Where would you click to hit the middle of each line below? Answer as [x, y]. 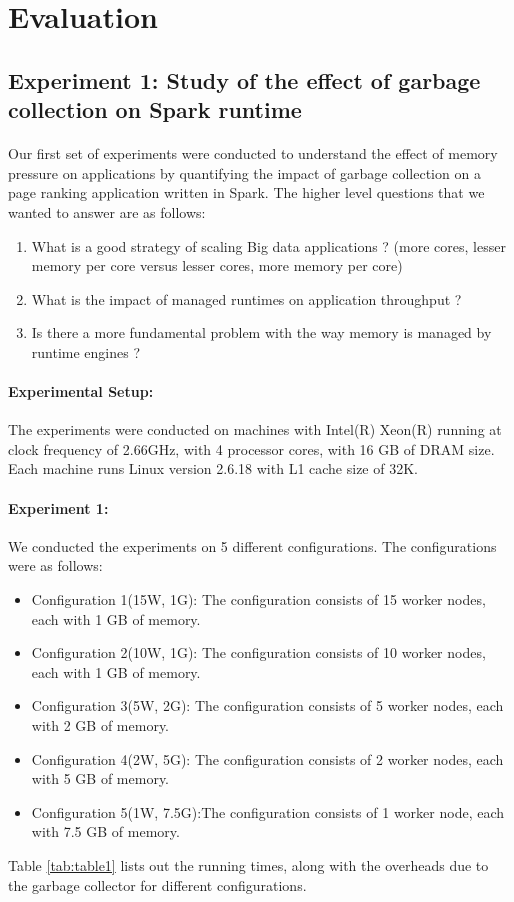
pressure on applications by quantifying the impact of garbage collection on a [244, 172]
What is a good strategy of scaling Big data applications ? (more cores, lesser [268, 245]
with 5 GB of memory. [100, 778]
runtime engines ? [86, 351]
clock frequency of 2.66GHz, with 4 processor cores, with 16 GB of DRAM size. [251, 448]
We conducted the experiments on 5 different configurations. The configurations [252, 545]
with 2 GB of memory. [100, 725]
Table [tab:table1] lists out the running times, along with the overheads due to [248, 864]
